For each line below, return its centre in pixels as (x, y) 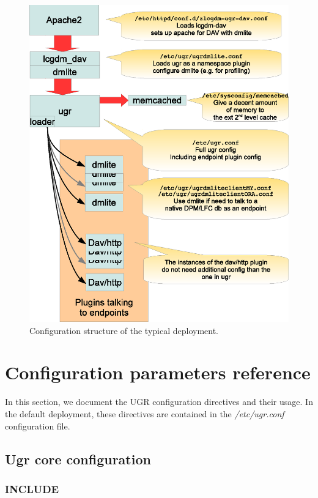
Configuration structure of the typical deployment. (124, 330)
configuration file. (38, 426)
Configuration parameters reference (158, 372)
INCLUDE (32, 489)
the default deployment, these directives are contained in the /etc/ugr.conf (145, 414)
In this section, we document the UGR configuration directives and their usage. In (159, 402)
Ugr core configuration (78, 459)
